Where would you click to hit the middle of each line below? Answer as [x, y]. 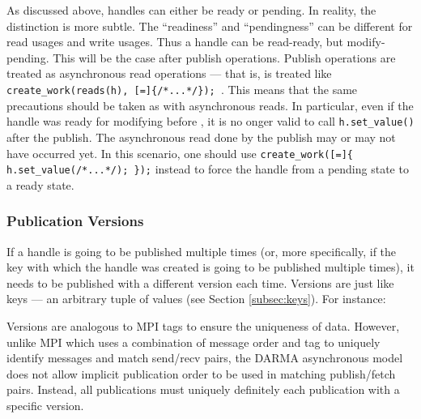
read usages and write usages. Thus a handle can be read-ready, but [175, 42]
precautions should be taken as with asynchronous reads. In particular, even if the [210, 105]
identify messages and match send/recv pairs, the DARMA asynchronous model [205, 358]
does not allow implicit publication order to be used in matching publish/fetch [201, 373]
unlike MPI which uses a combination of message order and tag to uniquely [193, 342]
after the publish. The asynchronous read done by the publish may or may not [201, 137]
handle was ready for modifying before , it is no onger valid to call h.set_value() [210, 121]
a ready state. [40, 184]
